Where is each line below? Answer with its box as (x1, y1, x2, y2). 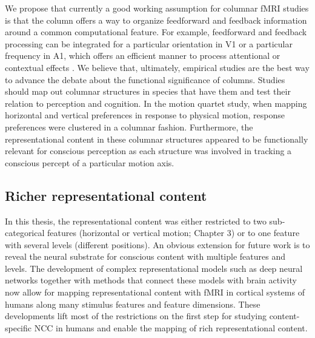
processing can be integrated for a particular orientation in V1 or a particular (5, 37, 293, 50)
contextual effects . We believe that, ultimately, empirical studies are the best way (5, 61, 310, 73)
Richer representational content (5, 186, 207, 204)
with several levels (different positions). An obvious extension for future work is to (5, 238, 310, 251)
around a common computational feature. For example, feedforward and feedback (5, 25, 307, 38)
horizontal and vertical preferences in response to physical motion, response (5, 109, 285, 121)
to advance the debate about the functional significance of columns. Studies (5, 73, 285, 86)
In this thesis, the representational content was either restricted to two (5, 214, 267, 227)
